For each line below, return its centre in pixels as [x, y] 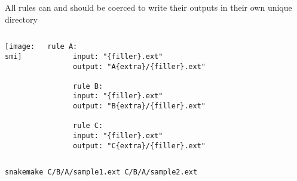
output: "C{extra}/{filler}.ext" [139, 146]
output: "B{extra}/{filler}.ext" [139, 106]
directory [21, 19]
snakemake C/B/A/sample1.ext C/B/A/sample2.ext [101, 172]
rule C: [88, 126]
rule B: [88, 86]
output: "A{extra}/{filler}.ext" [139, 66]
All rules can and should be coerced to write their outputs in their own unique [148, 7]
